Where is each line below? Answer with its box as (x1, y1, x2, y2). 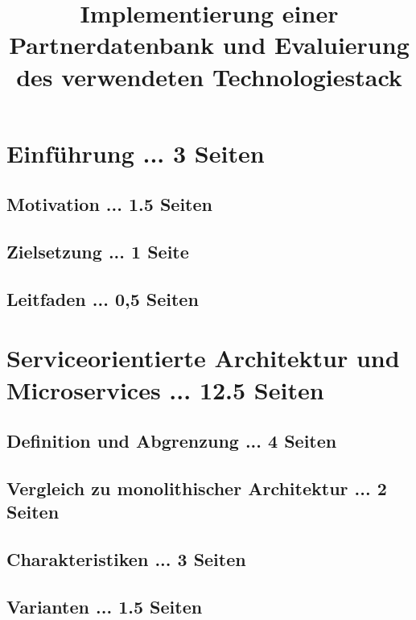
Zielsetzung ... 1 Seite (6, 239, 189, 264)
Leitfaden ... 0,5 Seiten (6, 286, 199, 311)
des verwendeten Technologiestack (16, 60, 402, 93)
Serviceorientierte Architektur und (6, 341, 400, 374)
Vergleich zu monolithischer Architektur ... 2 (6, 476, 387, 501)
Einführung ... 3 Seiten (6, 136, 265, 169)
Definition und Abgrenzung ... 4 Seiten (6, 428, 337, 453)
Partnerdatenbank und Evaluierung (9, 28, 410, 61)
